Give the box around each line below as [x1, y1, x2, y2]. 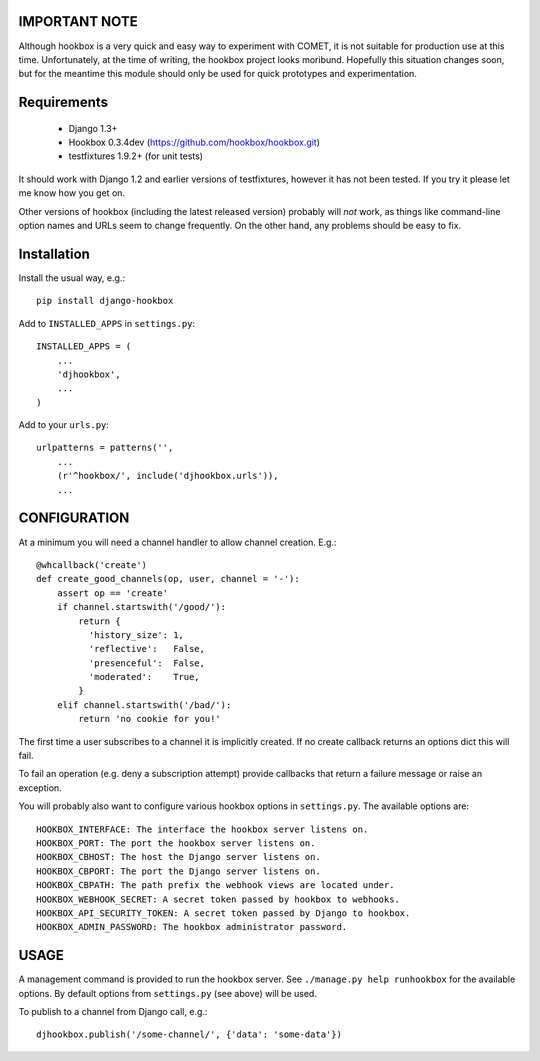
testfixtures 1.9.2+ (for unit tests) [68, 150, 204, 162]
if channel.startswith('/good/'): [56, 601, 227, 613]
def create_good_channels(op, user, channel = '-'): [36, 573, 300, 585]
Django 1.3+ [68, 122, 118, 134]
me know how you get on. [18, 187, 125, 199]
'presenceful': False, [88, 657, 205, 669]
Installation [18, 245, 90, 262]
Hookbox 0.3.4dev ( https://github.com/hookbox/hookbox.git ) [68, 136, 320, 149]
